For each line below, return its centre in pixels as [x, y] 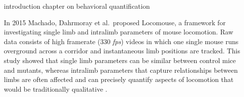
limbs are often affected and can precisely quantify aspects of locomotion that [119, 79]
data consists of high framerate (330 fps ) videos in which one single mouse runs [121, 41]
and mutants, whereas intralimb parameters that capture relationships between [121, 70]
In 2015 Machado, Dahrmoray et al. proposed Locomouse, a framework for [115, 22]
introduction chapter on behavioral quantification [77, 6]
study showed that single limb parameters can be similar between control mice [120, 60]
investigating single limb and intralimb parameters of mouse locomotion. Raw [119, 32]
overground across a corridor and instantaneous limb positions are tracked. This [122, 51]
